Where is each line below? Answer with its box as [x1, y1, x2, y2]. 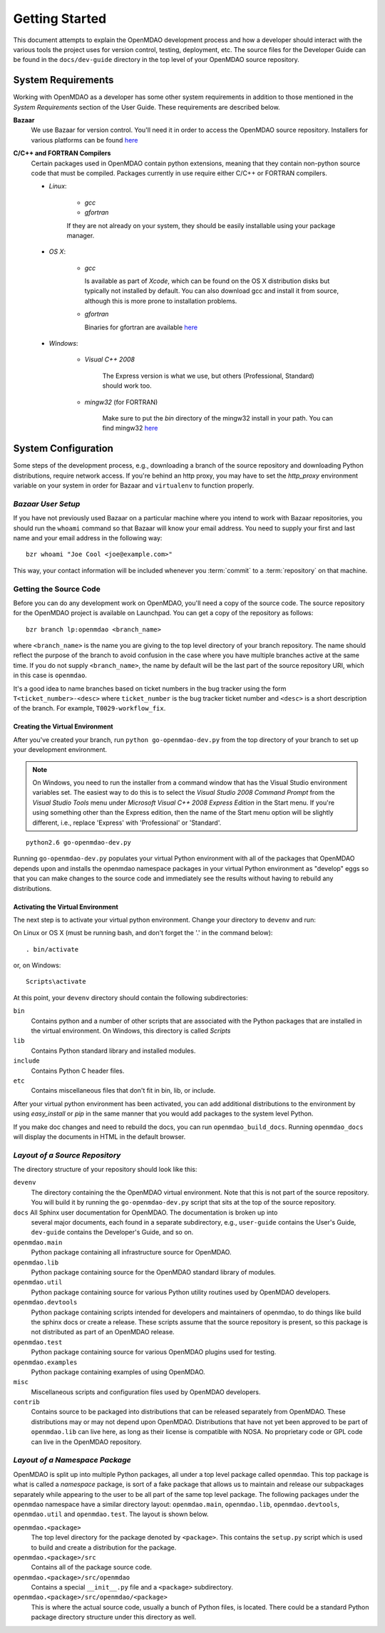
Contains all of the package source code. [31, 1563, 153, 1572]
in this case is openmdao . [13, 671, 87, 680]
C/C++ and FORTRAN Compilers [13, 149, 111, 158]
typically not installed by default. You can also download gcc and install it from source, [84, 287, 339, 295]
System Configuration [13, 443, 114, 455]
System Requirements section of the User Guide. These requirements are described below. [13, 103, 281, 111]
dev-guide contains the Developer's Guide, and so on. [31, 1228, 194, 1237]
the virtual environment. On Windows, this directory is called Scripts [31, 1026, 231, 1035]
